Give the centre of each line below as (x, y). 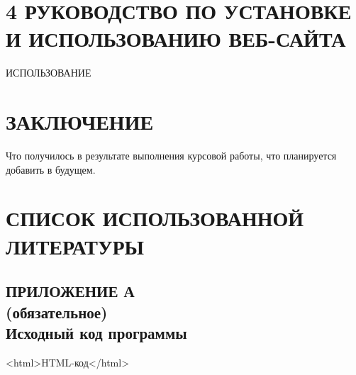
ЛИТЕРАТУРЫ (75, 246)
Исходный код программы (96, 332)
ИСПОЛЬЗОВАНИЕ (49, 73)
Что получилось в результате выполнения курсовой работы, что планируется (171, 156)
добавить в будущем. (51, 169)
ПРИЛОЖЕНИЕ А (70, 291)
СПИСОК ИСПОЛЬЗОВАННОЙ (155, 218)
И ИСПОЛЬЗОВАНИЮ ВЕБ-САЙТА (176, 39)
